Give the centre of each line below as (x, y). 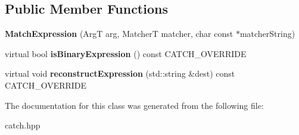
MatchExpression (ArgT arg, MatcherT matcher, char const (119, 34)
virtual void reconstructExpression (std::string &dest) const (120, 73)
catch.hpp (23, 125)
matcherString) (267, 34)
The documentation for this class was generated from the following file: (134, 105)
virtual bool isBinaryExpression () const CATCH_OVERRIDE (126, 53)
